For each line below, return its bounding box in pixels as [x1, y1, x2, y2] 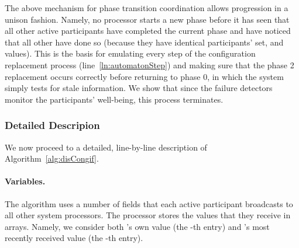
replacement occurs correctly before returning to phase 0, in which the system [5, 70, 284, 82]
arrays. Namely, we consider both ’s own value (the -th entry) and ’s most [5, 220, 270, 232]
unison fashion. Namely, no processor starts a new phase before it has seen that [5, 13, 290, 25]
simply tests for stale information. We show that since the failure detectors [5, 82, 273, 94]
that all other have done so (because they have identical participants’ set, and [5, 36, 284, 48]
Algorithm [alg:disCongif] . [5, 152, 99, 165]
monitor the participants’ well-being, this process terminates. [5, 93, 224, 105]
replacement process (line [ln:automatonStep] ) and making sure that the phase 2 [5, 58, 294, 71]
